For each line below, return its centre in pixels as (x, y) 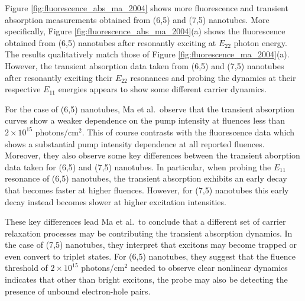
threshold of (26, 268)
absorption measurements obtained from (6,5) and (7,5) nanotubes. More (137, 19)
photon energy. (260, 42)
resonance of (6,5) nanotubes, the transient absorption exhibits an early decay (146, 178)
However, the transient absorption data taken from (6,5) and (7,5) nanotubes (145, 65)
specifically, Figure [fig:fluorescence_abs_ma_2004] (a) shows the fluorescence (145, 31)
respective (23, 89)
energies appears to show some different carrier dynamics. (163, 89)
